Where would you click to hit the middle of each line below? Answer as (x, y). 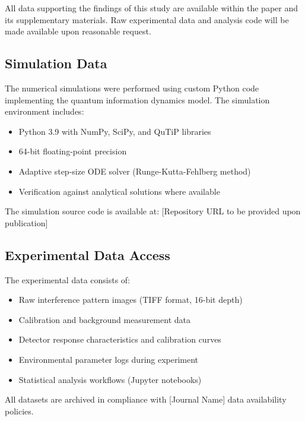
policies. (19, 411)
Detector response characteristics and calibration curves (120, 339)
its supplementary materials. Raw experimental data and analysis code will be (147, 19)
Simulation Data (56, 63)
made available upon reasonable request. (78, 31)
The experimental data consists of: (68, 279)
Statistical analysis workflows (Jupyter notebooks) (110, 379)
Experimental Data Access (88, 254)
